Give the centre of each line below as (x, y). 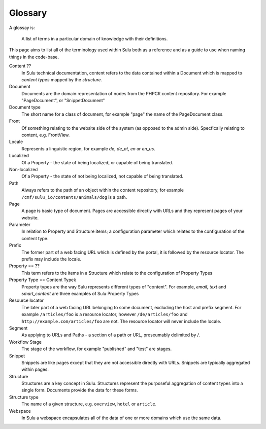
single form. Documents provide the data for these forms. (80, 390)
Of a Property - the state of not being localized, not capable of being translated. (102, 176)
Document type (25, 107)
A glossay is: (22, 28)
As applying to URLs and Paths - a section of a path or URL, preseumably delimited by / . (111, 335)
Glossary (28, 13)
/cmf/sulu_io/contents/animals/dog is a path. (74, 197)
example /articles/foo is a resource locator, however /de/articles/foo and (105, 314)
